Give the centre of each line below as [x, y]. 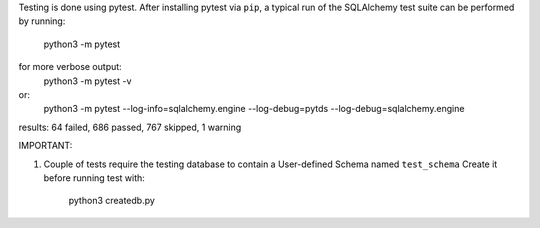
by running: [42, 21]
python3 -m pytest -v [87, 81]
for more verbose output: [70, 67]
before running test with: [94, 177]
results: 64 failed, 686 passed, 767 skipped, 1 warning [130, 127]
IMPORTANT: [45, 146]
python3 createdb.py [111, 201]
